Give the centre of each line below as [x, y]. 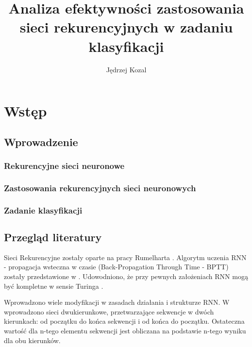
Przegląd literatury [53, 237]
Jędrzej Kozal [126, 69]
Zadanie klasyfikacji [43, 210]
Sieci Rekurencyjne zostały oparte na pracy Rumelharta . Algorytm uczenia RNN [125, 257]
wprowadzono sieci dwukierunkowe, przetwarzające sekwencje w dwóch [109, 311]
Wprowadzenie [41, 141]
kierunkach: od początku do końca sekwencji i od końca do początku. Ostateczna [124, 321]
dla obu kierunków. [32, 340]
